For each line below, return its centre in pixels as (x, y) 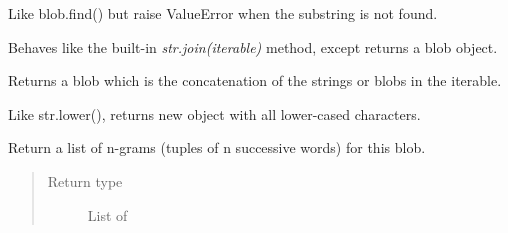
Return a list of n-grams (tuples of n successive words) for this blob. (217, 147)
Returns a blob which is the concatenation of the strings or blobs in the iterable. (255, 80)
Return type (85, 180)
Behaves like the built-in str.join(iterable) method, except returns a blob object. (253, 46)
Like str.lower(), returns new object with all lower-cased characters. (214, 113)
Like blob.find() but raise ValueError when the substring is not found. (223, 13)
